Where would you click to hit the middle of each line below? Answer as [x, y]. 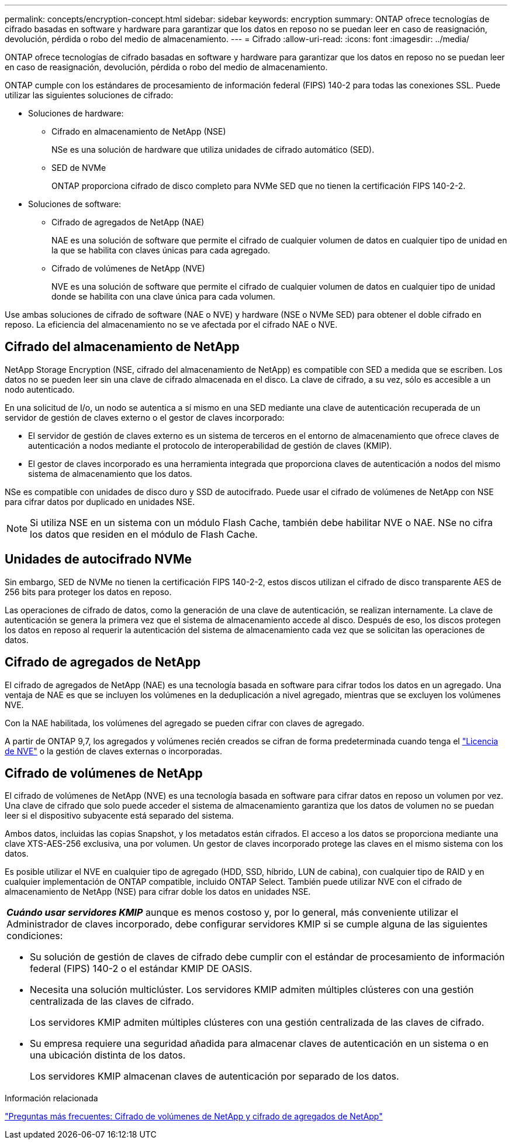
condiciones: [35, 936]
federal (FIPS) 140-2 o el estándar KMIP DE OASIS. [141, 969]
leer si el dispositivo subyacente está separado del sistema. [119, 816]
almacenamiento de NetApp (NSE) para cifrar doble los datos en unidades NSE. [158, 892]
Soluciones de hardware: [76, 113]
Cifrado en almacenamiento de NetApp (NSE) [139, 131]
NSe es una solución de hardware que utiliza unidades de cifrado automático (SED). [213, 150]
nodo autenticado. [40, 389]
